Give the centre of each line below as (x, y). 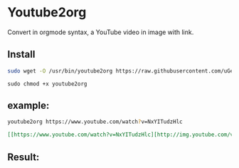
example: (28, 106)
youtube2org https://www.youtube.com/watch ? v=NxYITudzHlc (95, 122)
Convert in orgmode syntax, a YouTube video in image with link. (101, 32)
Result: (23, 157)
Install (21, 54)
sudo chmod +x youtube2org (47, 84)
